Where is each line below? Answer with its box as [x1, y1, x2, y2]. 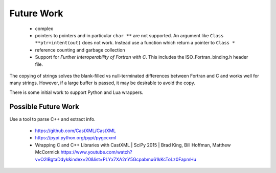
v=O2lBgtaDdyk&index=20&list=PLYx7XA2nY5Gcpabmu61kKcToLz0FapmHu [35, 156, 197, 162]
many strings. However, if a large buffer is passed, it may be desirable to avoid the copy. [9, 80, 195, 86]
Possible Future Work [9, 103, 79, 111]
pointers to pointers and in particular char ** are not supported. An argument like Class [35, 32, 224, 38]
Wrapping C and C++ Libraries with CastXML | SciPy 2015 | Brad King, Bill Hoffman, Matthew [35, 142, 231, 148]
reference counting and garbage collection [35, 46, 125, 53]
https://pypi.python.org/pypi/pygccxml [35, 135, 117, 141]
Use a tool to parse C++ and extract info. [9, 116, 96, 122]
